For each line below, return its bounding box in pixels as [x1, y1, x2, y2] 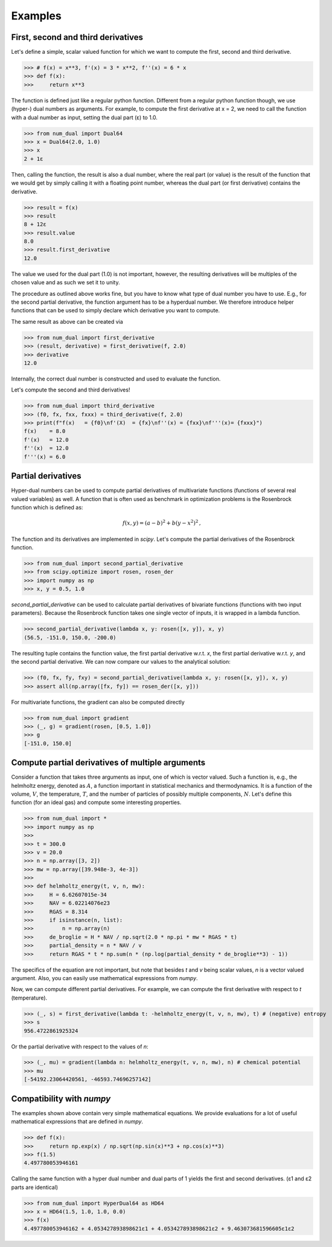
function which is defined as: [11, 503, 83, 511]
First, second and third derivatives [11, 32, 143, 42]
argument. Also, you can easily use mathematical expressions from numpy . [11, 974, 199, 981]
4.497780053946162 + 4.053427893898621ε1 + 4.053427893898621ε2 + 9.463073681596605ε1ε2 [24, 1225, 295, 1232]
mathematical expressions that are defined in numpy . [11, 1118, 144, 1125]
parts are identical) [11, 1183, 59, 1191]
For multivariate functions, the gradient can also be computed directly [11, 698, 185, 705]
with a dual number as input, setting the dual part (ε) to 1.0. [11, 114, 158, 121]
